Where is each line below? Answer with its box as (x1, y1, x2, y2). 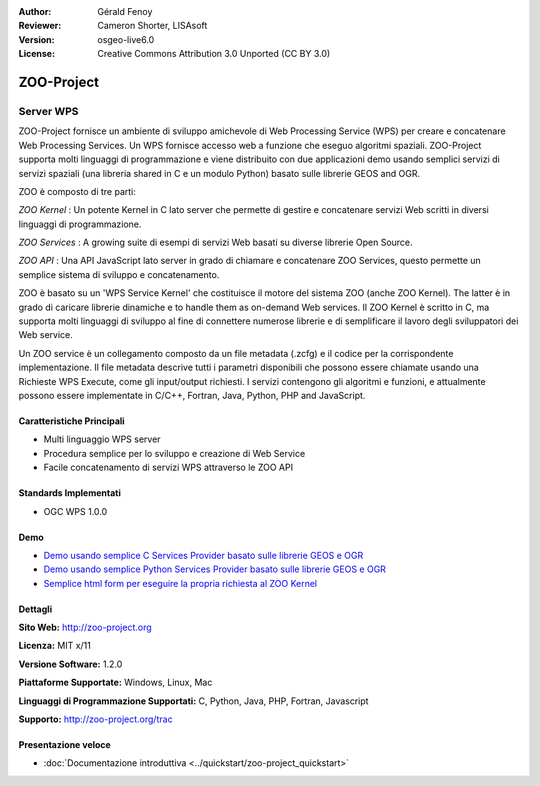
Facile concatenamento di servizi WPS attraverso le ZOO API (43, 461, 294, 474)
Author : (18, 6, 52, 17)
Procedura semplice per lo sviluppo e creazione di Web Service (43, 447, 306, 459)
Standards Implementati (18, 487, 122, 499)
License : (18, 48, 55, 60)
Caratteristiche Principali (18, 415, 125, 427)
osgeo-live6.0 (97, 33, 155, 45)
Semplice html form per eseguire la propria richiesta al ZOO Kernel (43, 577, 318, 589)
